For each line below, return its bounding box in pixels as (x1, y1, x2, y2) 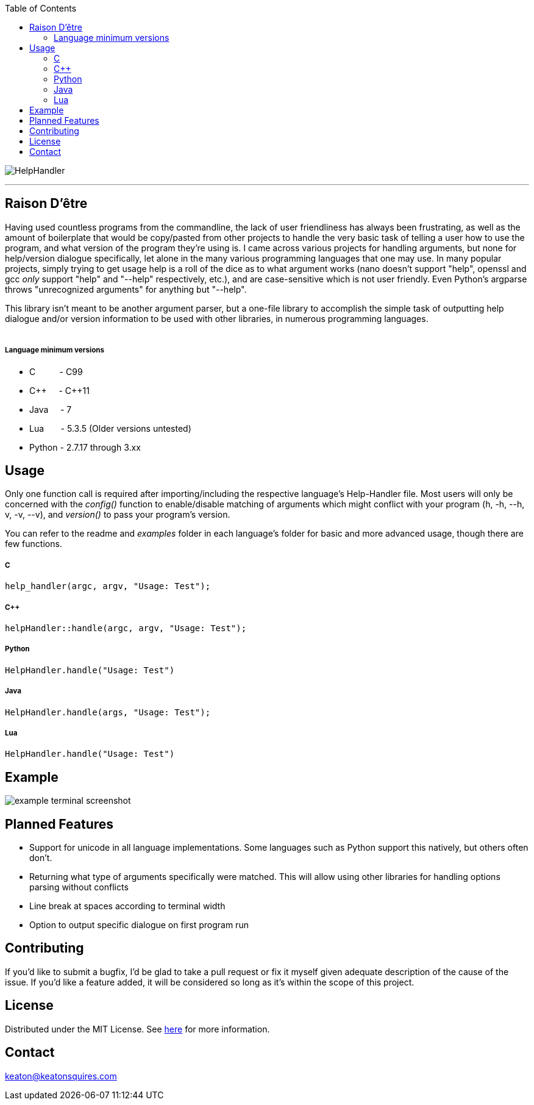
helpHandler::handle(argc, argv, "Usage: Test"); (5, 623, 247, 634)
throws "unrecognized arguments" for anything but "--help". (5, 284, 247, 295)
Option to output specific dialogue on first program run (29, 920, 249, 931)
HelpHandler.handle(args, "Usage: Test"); (5, 707, 211, 717)
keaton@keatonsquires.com (5, 1070, 117, 1081)
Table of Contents (5, 3, 77, 13)
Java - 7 (29, 404, 72, 415)
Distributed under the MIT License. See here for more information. (5, 1023, 270, 1034)
